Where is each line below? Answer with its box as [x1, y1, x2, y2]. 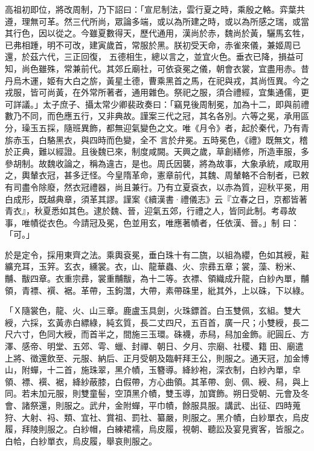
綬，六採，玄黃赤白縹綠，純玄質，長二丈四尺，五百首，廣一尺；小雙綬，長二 [5, 316, 309, 328]
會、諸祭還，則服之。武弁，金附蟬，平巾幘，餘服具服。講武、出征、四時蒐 [5, 399, 301, 411]
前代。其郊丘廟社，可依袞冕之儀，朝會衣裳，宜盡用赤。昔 [80, 62, 309, 74]
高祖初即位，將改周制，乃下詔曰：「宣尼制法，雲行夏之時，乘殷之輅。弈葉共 [5, 3, 305, 15]
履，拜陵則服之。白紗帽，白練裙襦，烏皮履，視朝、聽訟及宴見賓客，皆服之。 [5, 423, 309, 435]
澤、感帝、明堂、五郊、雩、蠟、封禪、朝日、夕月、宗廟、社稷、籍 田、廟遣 [5, 340, 304, 352]
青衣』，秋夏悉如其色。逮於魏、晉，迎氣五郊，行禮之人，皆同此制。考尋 [5, 204, 288, 217]
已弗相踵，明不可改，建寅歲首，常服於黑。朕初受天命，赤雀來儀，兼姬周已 [5, 38, 301, 51]
